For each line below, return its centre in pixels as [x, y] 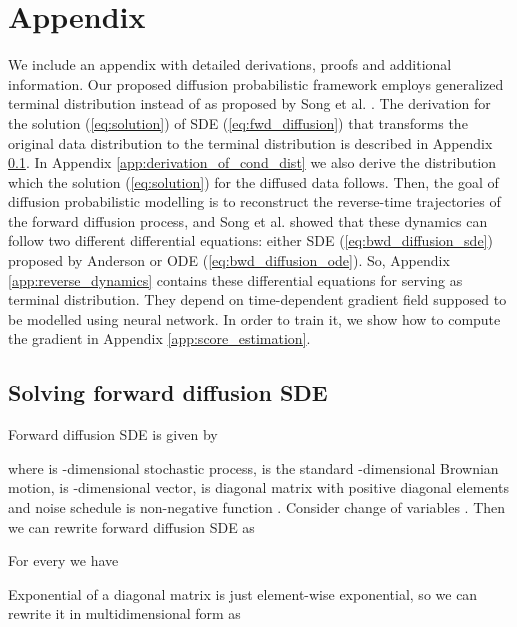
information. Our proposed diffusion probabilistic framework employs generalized [256, 83]
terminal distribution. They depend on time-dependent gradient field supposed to [257, 299]
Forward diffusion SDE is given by [113, 434]
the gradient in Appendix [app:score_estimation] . [159, 338]
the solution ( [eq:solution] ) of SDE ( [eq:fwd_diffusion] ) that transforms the [238, 122]
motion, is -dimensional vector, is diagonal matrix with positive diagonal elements [258, 487]
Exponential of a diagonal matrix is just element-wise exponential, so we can [243, 593]
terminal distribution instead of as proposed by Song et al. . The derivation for [249, 103]
